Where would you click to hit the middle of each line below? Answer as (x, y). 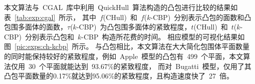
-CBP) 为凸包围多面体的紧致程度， (134, 27)
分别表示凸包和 (49, 36)
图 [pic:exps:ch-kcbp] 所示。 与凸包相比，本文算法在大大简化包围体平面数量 (127, 46)
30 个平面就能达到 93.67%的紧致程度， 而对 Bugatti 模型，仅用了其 (140, 66)
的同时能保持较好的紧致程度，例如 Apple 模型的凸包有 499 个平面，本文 (124, 56)
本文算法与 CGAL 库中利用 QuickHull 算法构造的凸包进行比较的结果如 (121, 7)
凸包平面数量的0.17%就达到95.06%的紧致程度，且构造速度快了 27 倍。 (119, 76)
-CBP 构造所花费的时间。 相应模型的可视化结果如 (163, 36)
